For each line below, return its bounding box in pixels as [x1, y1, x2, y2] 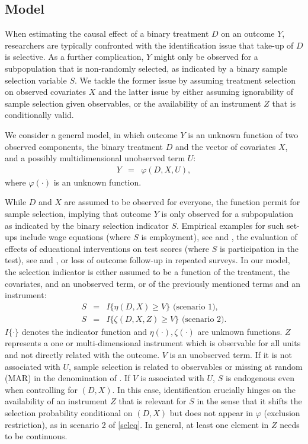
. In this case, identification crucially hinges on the [112, 383, 296, 395]
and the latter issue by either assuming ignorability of [98, 85, 294, 98]
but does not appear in [169, 406, 253, 419]
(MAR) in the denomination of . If [5, 372, 130, 384]
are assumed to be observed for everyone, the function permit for [64, 196, 300, 208]
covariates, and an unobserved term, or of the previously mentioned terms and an [5, 277, 301, 289]
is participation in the [219, 242, 299, 254]
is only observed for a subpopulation [161, 207, 293, 219]
